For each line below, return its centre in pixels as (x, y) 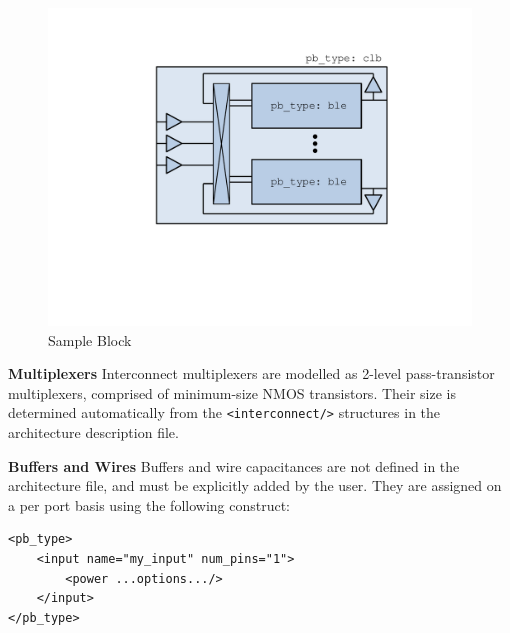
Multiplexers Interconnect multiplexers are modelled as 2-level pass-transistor (251, 373)
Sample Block (90, 339)
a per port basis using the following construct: (149, 504)
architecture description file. (93, 432)
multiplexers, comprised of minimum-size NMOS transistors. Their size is (232, 392)
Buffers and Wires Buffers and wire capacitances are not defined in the (234, 465)
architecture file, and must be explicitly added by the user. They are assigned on (255, 485)
